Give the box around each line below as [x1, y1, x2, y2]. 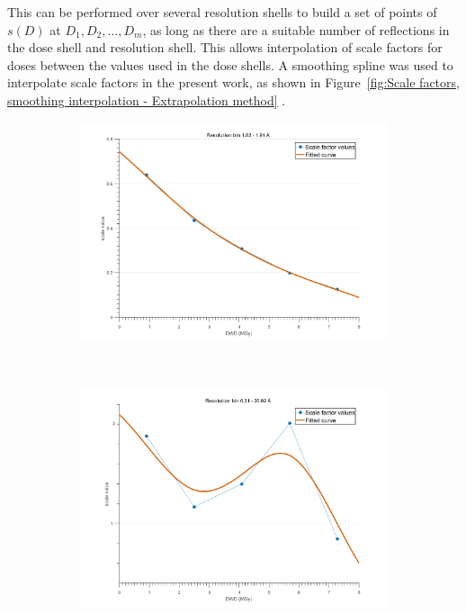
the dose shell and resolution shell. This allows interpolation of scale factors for [7, 38, 443, 57]
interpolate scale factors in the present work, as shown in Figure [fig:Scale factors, [7, 73, 460, 92]
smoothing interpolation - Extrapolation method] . [7, 90, 286, 109]
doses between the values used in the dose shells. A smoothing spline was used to [7, 55, 453, 74]
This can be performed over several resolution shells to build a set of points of [7, 3, 437, 21]
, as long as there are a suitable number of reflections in [142, 20, 450, 39]
